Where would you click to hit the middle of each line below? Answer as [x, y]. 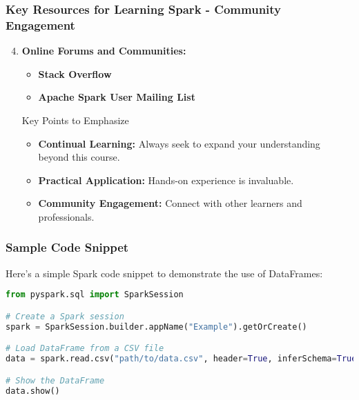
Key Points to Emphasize [75, 120]
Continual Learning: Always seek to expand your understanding [179, 143]
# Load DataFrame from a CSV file [85, 349]
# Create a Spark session [65, 316]
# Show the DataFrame [55, 380]
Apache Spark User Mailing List [117, 97]
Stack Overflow [75, 73]
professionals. [66, 216]
